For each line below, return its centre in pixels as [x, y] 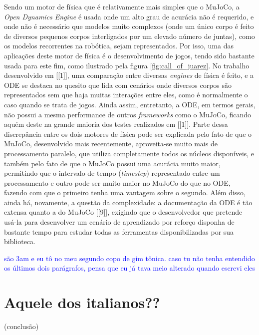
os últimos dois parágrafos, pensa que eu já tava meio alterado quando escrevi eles [130, 268]
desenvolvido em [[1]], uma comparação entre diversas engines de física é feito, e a [129, 75]
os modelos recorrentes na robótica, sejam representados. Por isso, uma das [119, 46]
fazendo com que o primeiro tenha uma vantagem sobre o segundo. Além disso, [125, 192]
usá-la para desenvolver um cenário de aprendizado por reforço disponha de [119, 222]
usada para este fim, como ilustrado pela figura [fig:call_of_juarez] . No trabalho [127, 65]
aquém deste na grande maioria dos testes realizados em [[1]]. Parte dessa [116, 124]
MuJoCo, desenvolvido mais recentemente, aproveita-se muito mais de [111, 144]
